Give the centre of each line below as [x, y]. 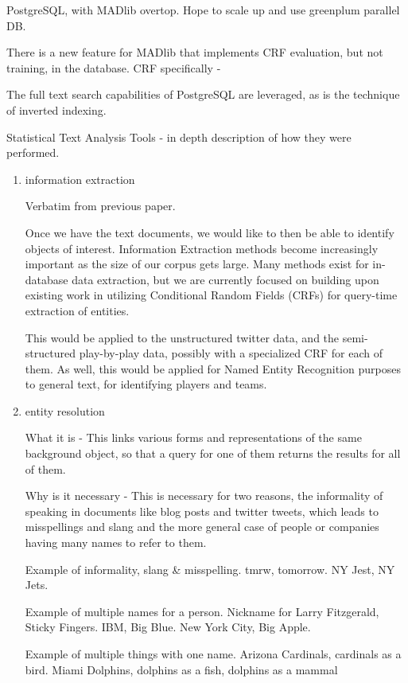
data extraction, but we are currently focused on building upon [225, 279]
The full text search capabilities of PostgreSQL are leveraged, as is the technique [203, 94]
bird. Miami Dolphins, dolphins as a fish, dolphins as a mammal [181, 669]
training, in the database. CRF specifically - [114, 67]
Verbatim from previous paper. [100, 206]
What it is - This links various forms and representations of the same [193, 437]
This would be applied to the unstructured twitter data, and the [182, 337]
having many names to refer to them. [116, 542]
